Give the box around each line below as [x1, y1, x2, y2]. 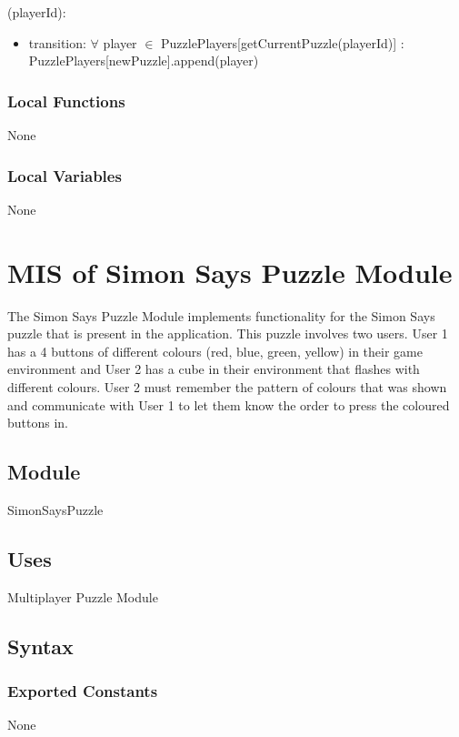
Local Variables [7, 164, 122, 187]
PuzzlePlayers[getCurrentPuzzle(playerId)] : [161, 33, 404, 52]
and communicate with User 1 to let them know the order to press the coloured [7, 395, 450, 414]
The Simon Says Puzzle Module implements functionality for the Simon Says [7, 306, 435, 325]
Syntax [7, 631, 74, 660]
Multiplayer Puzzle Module [7, 587, 158, 606]
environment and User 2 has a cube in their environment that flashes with [7, 359, 420, 379]
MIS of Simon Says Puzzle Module [7, 253, 453, 290]
